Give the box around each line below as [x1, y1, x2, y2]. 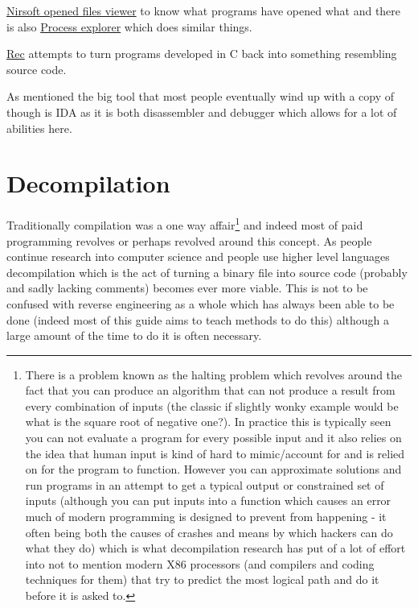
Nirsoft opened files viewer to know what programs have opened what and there [6, 2, 401, 19]
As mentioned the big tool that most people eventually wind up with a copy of [6, 88, 394, 105]
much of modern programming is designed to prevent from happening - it [25, 508, 387, 525]
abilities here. [6, 119, 72, 136]
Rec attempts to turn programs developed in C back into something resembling [6, 45, 397, 62]
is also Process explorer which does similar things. [6, 18, 252, 35]
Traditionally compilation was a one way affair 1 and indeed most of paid [6, 214, 363, 233]
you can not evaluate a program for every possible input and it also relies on [25, 429, 402, 446]
